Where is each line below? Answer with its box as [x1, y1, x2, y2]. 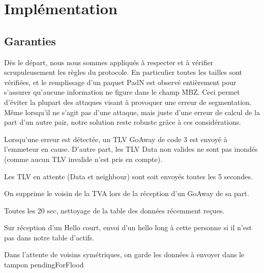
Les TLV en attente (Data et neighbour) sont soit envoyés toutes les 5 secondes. [4, 171, 253, 181]
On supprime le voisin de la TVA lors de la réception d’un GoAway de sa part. [4, 188, 249, 199]
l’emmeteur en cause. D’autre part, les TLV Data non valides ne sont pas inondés [4, 144, 258, 154]
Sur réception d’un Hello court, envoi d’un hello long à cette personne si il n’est [4, 222, 252, 233]
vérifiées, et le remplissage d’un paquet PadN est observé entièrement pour [4, 76, 237, 87]
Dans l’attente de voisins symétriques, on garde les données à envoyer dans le [4, 249, 245, 260]
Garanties [4, 33, 56, 48]
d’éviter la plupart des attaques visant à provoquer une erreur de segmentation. [4, 96, 252, 107]
